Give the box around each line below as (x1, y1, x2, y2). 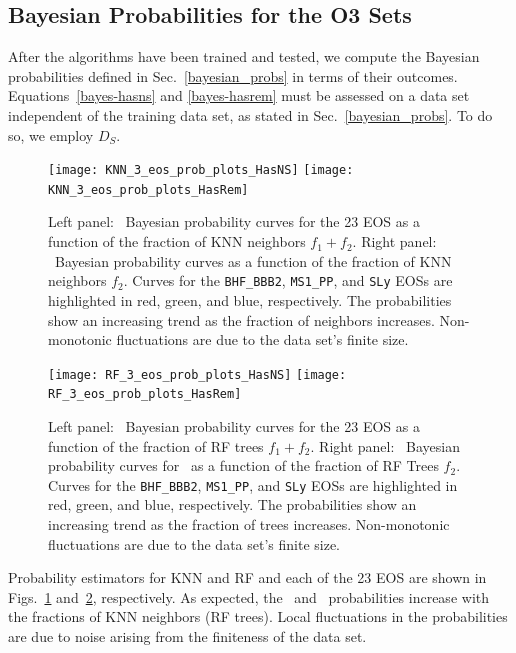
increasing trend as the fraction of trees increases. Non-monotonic (48, 514, 450, 535)
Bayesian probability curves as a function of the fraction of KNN (54, 250, 452, 271)
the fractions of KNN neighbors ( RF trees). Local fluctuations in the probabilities (8, 606, 508, 627)
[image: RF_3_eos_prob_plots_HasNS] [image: (48, 367, 347, 382)
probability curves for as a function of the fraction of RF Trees (48, 455, 439, 476)
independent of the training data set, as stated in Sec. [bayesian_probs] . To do (8, 104, 493, 125)
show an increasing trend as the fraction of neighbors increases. (48, 309, 435, 330)
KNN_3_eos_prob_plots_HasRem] (48, 182, 249, 197)
